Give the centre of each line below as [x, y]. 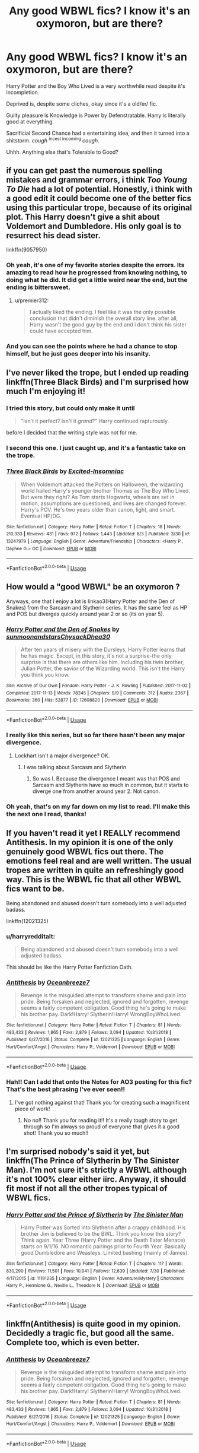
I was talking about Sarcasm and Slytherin [75, 767]
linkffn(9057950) [27, 250]
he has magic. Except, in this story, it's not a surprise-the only [96, 656]
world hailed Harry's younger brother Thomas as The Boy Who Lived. [105, 490]
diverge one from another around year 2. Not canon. [96, 791]
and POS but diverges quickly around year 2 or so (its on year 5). [85, 614]
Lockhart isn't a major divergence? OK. [62, 756]
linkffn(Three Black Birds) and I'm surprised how [98, 382]
